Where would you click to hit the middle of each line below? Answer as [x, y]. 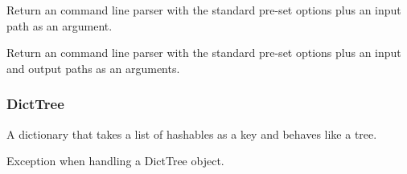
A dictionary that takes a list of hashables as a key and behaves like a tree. [192, 134]
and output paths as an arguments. [93, 68]
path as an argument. [60, 25]
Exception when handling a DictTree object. [115, 161]
